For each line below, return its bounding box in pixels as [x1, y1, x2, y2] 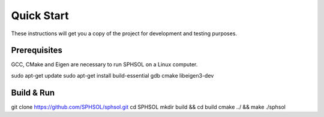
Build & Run [11, 87, 55, 98]
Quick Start [11, 9, 69, 22]
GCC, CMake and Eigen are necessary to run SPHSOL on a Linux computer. [11, 61, 198, 68]
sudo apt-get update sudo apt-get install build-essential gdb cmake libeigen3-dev [11, 72, 214, 79]
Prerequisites [11, 45, 62, 56]
